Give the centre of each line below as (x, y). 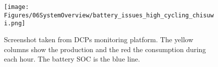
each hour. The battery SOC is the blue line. (72, 59)
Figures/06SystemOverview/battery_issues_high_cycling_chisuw (109, 15)
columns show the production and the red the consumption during (105, 49)
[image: (17, 7)
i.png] (15, 24)
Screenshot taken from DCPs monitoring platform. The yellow (99, 39)
